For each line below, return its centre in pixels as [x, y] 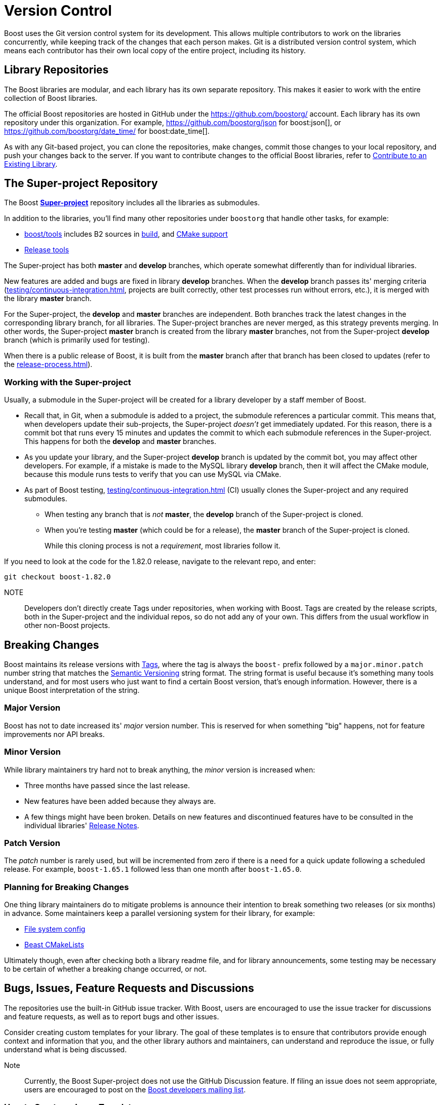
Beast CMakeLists [54, 945]
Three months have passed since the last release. [107, 785]
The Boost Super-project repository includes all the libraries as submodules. [132, 203]
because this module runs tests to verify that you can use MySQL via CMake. [153, 474]
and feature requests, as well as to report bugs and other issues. [112, 1016]
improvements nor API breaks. [54, 734]
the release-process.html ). [48, 364]
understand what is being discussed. [66, 1049]
